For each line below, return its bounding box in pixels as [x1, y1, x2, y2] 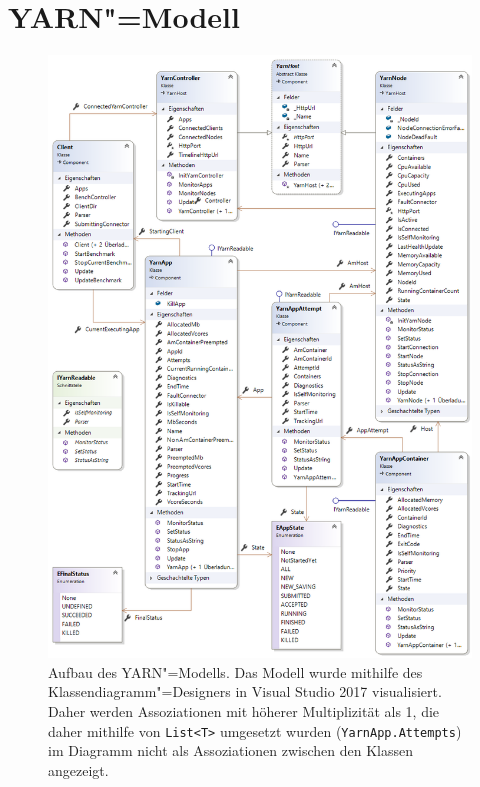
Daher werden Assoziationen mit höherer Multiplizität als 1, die [48, 700, 440, 721]
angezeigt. [48, 759, 109, 780]
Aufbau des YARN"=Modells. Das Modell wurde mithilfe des [48, 661, 423, 682]
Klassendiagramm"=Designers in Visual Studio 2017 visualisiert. [48, 681, 442, 702]
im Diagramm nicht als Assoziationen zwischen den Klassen [48, 740, 414, 761]
